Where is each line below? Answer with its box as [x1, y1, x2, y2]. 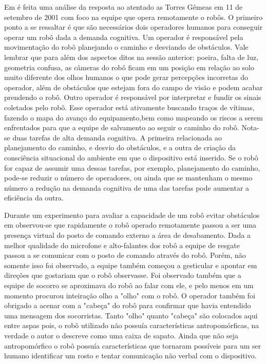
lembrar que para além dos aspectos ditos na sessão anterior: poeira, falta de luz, [4, 51, 259, 62]
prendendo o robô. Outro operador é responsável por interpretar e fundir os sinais [4, 92, 261, 103]
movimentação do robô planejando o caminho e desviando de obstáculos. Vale [4, 42, 249, 52]
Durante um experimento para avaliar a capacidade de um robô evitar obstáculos [4, 209, 260, 220]
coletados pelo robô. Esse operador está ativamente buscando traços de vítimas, [4, 102, 255, 112]
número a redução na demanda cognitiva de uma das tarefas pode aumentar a [4, 182, 250, 193]
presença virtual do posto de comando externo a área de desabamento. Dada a [4, 230, 251, 240]
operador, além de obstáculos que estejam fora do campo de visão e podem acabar [4, 82, 263, 92]
